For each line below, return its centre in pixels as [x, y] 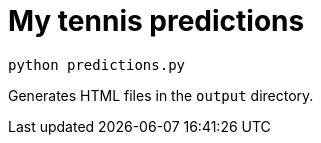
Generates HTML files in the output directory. [161, 95]
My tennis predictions [156, 21]
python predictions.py [97, 64]
